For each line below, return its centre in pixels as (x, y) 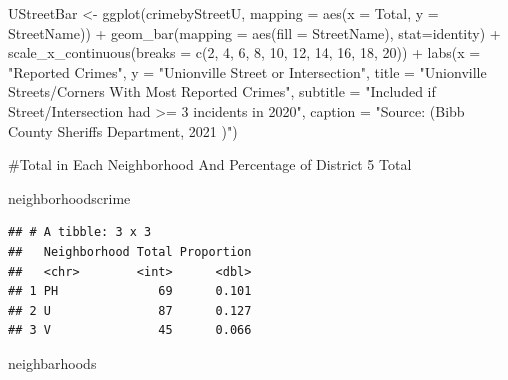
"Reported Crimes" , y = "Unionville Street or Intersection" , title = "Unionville (247, 71)
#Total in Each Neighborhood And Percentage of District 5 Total (210, 164)
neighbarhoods (52, 362)
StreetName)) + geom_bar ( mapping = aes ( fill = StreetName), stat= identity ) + (254, 32)
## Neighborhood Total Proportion (130, 251)
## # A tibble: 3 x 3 (80, 232)
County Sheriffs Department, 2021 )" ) (123, 130)
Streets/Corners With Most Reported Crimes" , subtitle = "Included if (222, 91)
